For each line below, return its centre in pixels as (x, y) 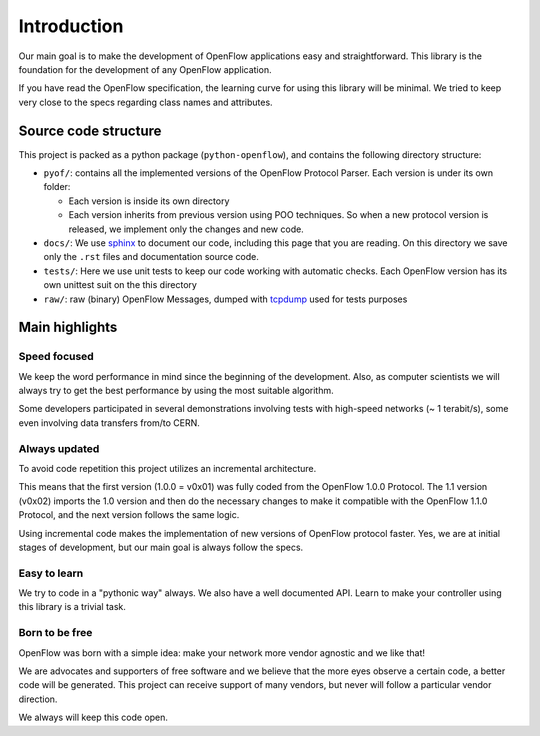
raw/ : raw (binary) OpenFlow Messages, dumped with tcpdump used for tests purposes (225, 299)
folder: (57, 187)
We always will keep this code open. (93, 717)
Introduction (71, 26)
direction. (38, 699)
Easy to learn (51, 573)
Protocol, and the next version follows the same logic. (129, 515)
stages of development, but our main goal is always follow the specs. (161, 547)
